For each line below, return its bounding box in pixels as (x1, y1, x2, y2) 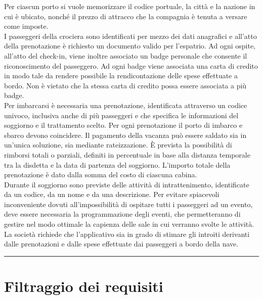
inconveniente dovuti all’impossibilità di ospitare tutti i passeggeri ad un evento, (4, 198, 253, 209)
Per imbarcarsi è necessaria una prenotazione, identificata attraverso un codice (4, 99, 247, 110)
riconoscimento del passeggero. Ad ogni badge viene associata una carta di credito (4, 60, 258, 71)
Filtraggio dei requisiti (4, 276, 163, 296)
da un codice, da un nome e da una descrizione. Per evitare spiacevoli (4, 189, 220, 200)
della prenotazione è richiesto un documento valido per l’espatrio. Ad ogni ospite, (4, 40, 256, 51)
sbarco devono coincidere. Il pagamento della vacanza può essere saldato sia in (4, 129, 247, 140)
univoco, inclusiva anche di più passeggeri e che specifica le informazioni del (4, 110, 239, 120)
